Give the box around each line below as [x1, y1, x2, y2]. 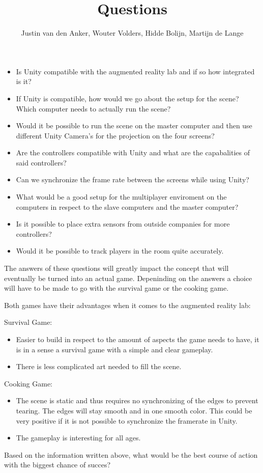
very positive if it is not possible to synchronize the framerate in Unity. [16, 415, 238, 426]
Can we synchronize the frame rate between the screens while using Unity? [16, 174, 249, 185]
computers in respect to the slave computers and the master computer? [16, 201, 239, 212]
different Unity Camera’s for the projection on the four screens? [16, 130, 215, 141]
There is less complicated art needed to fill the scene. [16, 361, 182, 372]
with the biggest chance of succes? [4, 459, 111, 470]
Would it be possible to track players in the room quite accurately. [16, 245, 224, 256]
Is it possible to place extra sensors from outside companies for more [16, 218, 230, 229]
